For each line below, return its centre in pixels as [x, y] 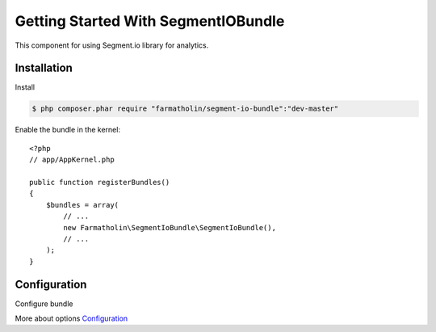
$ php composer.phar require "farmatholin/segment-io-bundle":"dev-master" [185, 109]
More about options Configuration [71, 318]
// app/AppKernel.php [72, 160]
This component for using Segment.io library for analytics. [112, 45]
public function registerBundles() [100, 182]
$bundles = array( [82, 205]
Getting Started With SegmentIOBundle [150, 21]
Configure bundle [44, 304]
